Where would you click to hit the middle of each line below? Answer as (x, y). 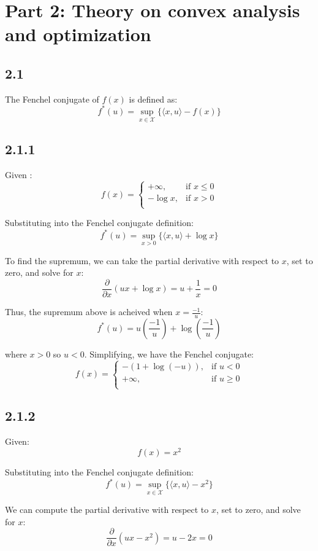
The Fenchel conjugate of (52, 99)
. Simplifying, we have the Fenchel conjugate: (169, 354)
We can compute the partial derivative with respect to (107, 510)
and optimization (78, 34)
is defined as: (153, 99)
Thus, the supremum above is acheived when (89, 312)
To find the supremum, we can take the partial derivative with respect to (142, 260)
